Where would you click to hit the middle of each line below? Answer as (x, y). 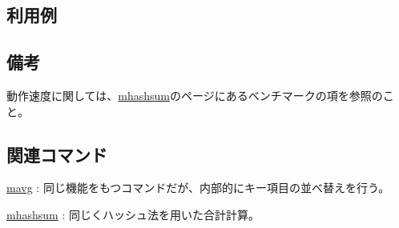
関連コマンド (57, 154)
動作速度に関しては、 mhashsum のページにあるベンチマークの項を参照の (195, 95)
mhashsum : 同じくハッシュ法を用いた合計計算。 (133, 214)
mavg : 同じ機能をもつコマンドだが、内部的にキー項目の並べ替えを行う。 (198, 188)
